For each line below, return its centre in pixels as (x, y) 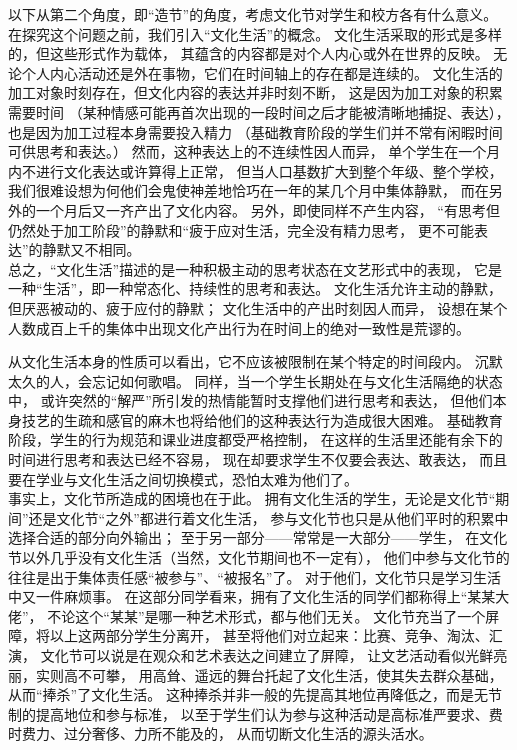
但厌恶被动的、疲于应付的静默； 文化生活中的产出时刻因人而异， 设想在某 (251, 307)
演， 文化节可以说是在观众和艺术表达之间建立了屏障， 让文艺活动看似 (237, 655)
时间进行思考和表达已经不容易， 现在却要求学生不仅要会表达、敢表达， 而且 (258, 459)
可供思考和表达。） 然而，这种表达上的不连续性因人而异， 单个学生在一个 (247, 151)
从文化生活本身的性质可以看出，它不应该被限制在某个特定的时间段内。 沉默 (255, 361)
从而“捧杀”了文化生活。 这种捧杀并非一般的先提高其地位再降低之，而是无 (248, 694)
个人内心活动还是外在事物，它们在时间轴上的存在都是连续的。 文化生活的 (262, 72)
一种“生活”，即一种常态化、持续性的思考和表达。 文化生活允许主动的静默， (255, 288)
